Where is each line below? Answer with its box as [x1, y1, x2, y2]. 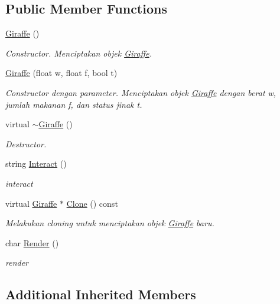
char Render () [5, 236, 59, 249]
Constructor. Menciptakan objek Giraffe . [5, 47, 152, 59]
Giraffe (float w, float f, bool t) [5, 67, 118, 79]
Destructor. [5, 137, 47, 150]
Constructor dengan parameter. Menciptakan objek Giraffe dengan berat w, [5, 86, 276, 98]
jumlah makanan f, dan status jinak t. [5, 98, 142, 110]
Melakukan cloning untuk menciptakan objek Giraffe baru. [5, 217, 214, 229]
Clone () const [66, 197, 118, 209]
